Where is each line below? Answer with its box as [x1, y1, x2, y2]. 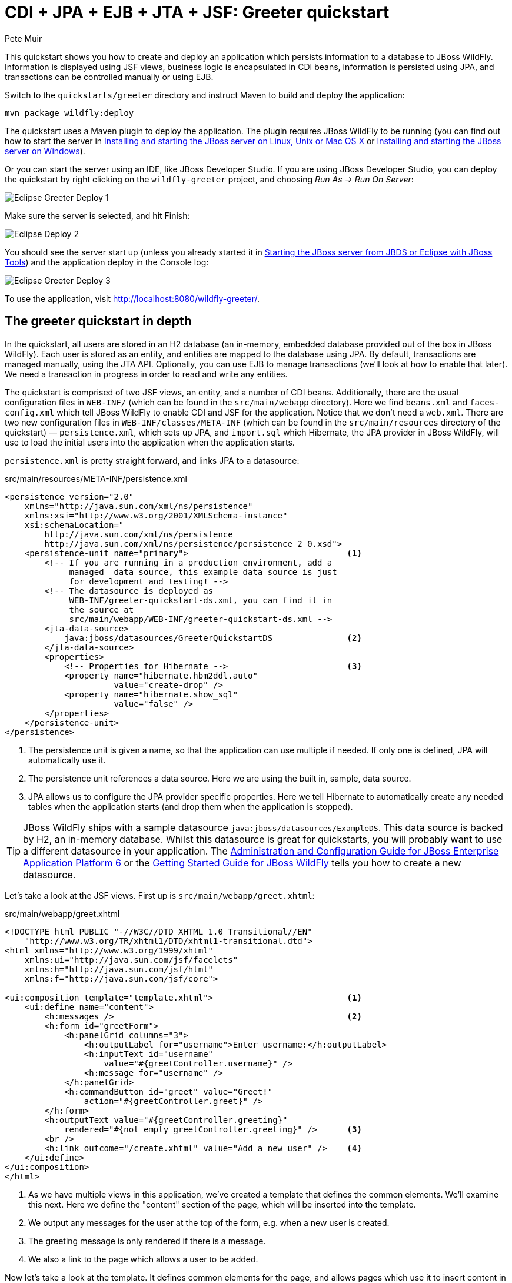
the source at [69, 604, 134, 614]
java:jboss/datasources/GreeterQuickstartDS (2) [64, 633, 362, 643]
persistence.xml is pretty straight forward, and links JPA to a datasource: [5, 455, 300, 466]
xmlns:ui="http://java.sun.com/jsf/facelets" [24, 955, 238, 965]
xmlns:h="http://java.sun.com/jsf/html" [24, 964, 214, 974]
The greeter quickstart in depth [5, 314, 192, 329]
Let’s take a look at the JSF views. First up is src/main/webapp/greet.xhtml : [5, 890, 315, 900]
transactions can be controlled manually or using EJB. [5, 71, 214, 82]
